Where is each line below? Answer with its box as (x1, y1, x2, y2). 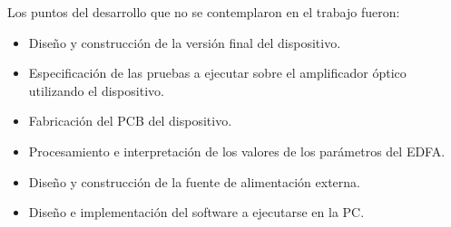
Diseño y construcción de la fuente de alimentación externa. (28, 172, 360, 191)
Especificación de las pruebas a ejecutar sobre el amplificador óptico (28, 63, 407, 82)
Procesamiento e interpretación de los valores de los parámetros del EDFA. (28, 141, 446, 160)
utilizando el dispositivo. (28, 80, 164, 99)
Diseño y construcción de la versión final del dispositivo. (28, 33, 341, 52)
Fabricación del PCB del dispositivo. (28, 111, 232, 130)
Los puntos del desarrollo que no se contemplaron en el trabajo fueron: (7, 3, 400, 21)
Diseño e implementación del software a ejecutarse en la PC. (28, 203, 365, 222)
